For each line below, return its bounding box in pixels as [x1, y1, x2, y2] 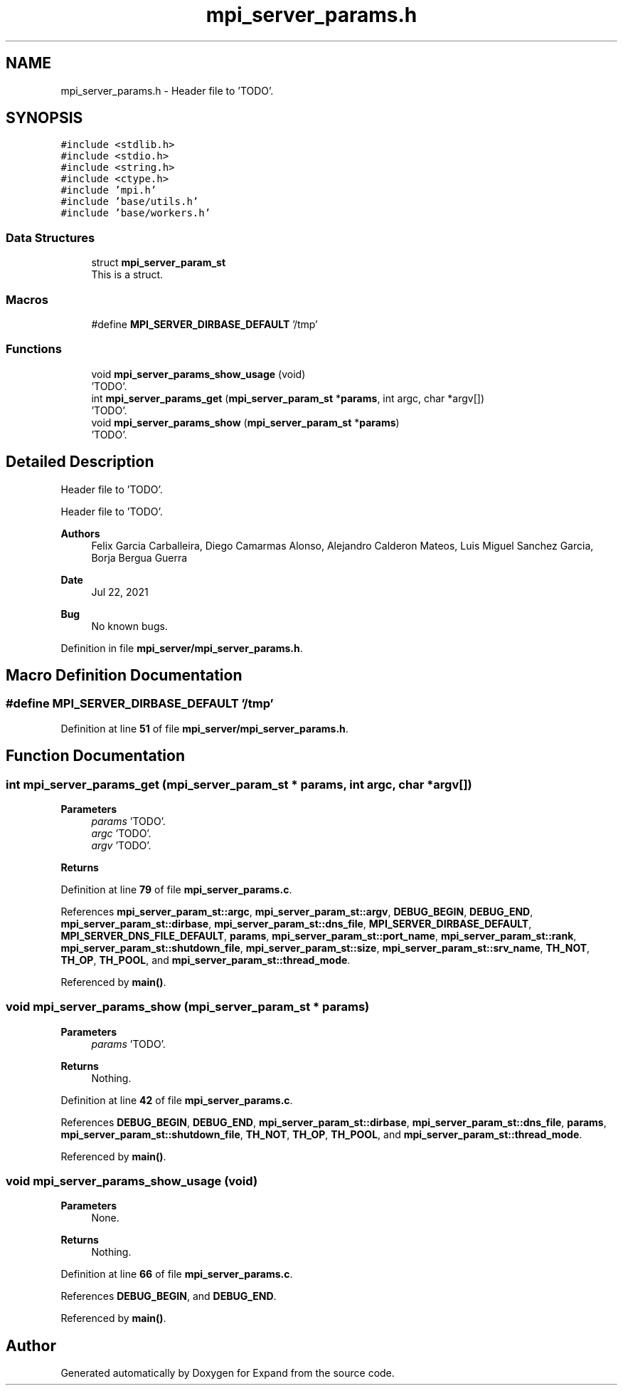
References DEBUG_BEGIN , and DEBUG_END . [60, 1290, 277, 1303]
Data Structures [6, 230, 95, 245]
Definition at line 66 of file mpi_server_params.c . [60, 1268, 293, 1281]
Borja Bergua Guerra [91, 551, 188, 564]
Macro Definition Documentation [6, 666, 243, 684]
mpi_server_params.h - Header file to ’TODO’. [60, 84, 274, 97]
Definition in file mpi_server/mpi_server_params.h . [60, 641, 303, 654]
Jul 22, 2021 [91, 585, 149, 598]
